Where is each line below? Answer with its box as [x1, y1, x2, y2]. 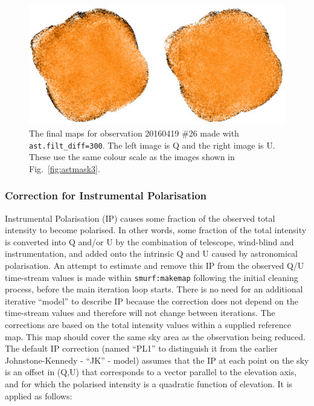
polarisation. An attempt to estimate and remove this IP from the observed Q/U [5, 259, 304, 271]
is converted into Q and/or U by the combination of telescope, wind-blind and [5, 235, 294, 248]
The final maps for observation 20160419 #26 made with [29, 126, 239, 139]
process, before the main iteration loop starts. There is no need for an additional [5, 283, 303, 295]
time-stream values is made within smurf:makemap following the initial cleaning [5, 271, 298, 283]
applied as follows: [5, 389, 72, 402]
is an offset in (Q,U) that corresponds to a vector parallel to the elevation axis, [5, 366, 297, 378]
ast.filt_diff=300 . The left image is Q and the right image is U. [29, 138, 275, 151]
